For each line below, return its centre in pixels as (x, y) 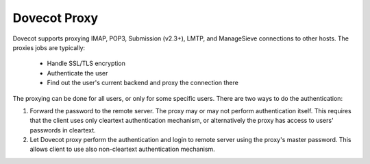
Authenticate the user (77, 73)
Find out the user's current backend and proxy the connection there (143, 83)
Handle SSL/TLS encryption (86, 63)
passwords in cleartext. (63, 130)
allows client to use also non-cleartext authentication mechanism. (122, 149)
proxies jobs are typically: (49, 47)
